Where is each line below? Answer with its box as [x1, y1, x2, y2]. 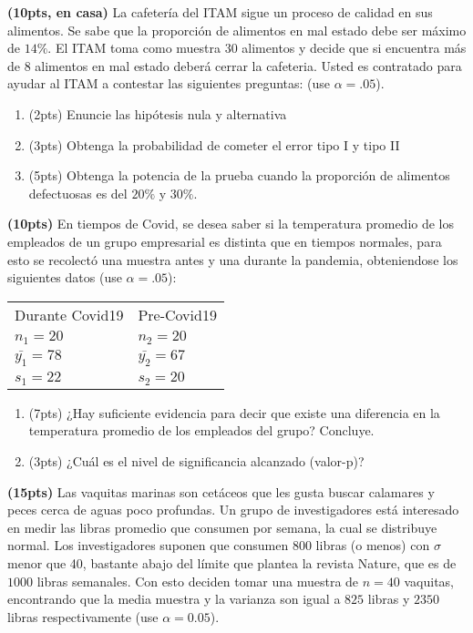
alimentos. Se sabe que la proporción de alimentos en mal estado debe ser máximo [7, 20, 467, 39]
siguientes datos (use [7, 268, 122, 287]
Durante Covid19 [15, 303, 124, 325]
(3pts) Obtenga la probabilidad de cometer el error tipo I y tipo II [28, 135, 400, 154]
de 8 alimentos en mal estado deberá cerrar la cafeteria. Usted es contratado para [7, 56, 462, 75]
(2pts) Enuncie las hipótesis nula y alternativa [28, 104, 287, 123]
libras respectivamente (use [7, 607, 159, 626]
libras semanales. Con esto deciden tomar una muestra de [36, 571, 359, 590]
